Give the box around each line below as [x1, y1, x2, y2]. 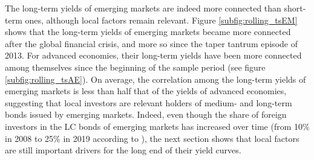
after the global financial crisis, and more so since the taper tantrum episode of [5, 37, 298, 50]
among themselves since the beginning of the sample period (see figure [5, 60, 266, 73]
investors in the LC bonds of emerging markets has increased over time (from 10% [5, 120, 310, 132]
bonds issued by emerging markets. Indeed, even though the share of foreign [5, 108, 287, 121]
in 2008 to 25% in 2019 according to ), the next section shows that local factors [5, 132, 299, 144]
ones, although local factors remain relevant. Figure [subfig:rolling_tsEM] [25, 13, 298, 26]
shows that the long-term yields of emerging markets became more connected [5, 25, 291, 38]
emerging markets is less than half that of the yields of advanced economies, [5, 85, 287, 97]
